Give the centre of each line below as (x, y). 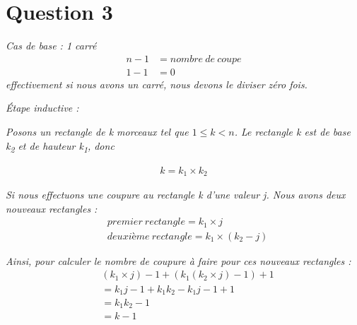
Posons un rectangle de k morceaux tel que (97, 131)
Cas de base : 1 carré (51, 46)
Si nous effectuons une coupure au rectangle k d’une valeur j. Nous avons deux (176, 195)
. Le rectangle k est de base (292, 131)
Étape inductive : (42, 108)
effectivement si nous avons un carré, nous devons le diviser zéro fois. (157, 84)
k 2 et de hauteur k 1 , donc (60, 146)
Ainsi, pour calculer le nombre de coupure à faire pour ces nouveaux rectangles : (178, 260)
